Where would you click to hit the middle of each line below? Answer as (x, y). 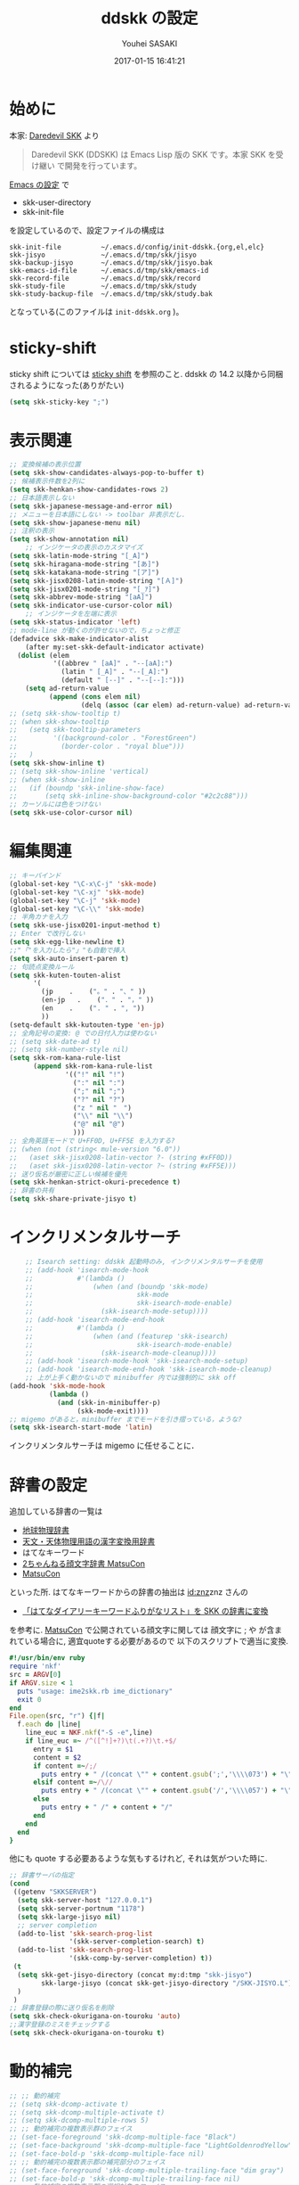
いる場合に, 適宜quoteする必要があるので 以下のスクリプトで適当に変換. (157, 1641)
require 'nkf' (36, 1667)
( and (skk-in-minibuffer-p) (109, 1402)
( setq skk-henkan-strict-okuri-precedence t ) (95, 1182)
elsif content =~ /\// (73, 1782)
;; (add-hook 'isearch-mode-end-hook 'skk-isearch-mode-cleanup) (149, 1369)
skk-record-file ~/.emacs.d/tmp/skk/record (105, 278)
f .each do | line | (49, 1725)
